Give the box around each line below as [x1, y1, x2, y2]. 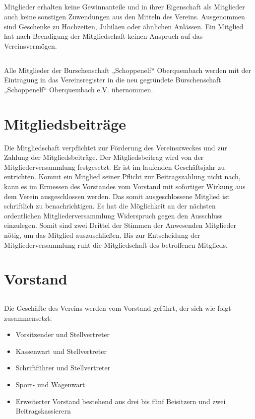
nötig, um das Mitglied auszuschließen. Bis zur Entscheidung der [4, 230, 200, 240]
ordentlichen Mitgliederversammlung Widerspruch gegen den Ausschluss [4, 210, 223, 220]
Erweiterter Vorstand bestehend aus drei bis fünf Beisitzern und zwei [15, 396, 226, 406]
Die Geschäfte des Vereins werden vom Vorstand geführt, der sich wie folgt [4, 302, 231, 313]
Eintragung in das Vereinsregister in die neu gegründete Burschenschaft [4, 74, 221, 85]
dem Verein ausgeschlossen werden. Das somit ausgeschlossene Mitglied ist [4, 191, 230, 201]
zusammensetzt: [4, 312, 52, 323]
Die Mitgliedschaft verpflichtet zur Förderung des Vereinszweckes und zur [4, 142, 227, 152]
